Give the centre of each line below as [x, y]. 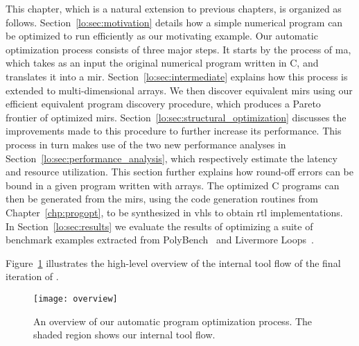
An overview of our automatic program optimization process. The [173, 321]
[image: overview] [76, 299]
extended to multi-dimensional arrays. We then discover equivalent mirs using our [179, 90]
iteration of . [32, 276]
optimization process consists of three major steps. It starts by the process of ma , [178, 49]
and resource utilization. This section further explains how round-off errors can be [179, 172]
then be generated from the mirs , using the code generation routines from [162, 199]
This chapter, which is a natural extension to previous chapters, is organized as [174, 8]
